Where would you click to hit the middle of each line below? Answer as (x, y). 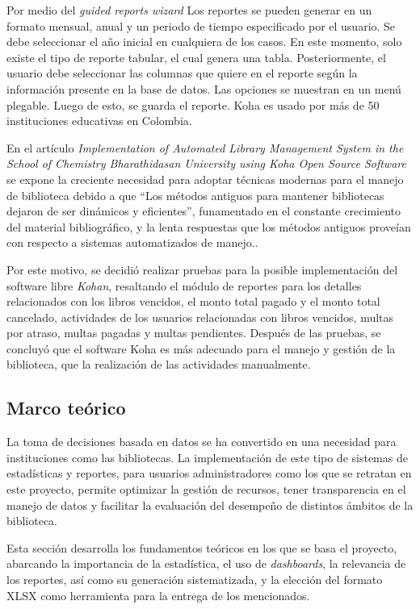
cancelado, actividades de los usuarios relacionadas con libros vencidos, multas (200, 317)
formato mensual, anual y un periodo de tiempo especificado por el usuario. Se (201, 25)
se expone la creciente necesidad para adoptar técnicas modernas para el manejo (205, 179)
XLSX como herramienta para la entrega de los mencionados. (158, 595)
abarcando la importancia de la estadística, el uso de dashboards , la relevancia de (206, 563)
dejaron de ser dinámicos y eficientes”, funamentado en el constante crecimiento (204, 211)
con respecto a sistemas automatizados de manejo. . (132, 242)
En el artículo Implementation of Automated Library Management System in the (205, 147)
